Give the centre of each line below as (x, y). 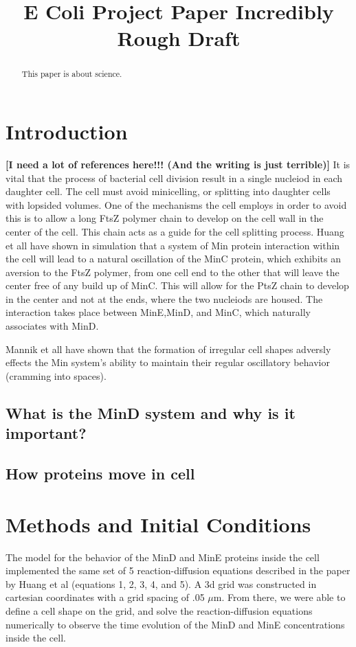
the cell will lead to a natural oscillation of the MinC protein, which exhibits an (173, 259)
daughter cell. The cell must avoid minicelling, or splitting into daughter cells (168, 191)
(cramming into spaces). (56, 375)
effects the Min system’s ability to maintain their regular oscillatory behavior (168, 362)
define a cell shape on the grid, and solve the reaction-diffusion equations (159, 610)
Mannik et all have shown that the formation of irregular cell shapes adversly (168, 349)
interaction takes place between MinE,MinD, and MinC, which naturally (158, 312)
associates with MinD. (52, 326)
